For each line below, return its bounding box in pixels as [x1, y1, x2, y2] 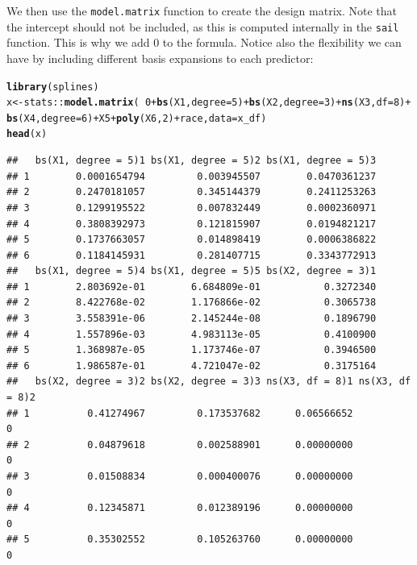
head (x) [6, 128, 48, 140]
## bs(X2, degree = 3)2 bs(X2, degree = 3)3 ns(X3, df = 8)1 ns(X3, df [6, 376, 411, 388]
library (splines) [6, 81, 99, 93]
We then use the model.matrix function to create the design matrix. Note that [6, 2, 397, 19]
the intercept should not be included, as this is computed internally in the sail [6, 18, 399, 35]
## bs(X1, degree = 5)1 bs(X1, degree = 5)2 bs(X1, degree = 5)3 [6, 155, 377, 167]
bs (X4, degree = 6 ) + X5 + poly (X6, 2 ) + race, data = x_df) [6, 112, 267, 124]
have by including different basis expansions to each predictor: [6, 49, 314, 66]
